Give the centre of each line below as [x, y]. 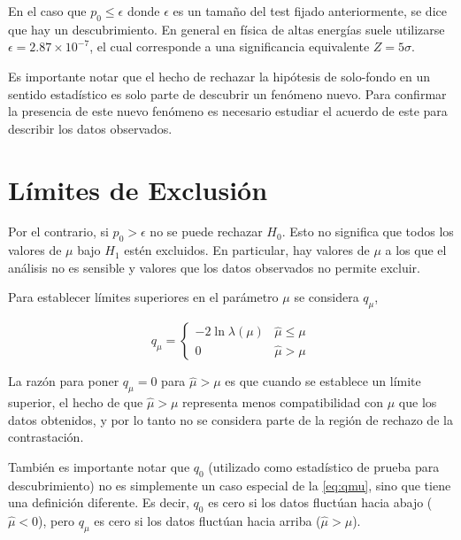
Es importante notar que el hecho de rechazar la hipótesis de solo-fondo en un [219, 76]
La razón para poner [64, 381]
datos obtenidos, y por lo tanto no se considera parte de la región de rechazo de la [230, 419]
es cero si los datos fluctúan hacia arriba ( [207, 521]
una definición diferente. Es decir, [99, 502]
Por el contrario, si [58, 231]
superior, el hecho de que [76, 402]
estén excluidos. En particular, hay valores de [247, 250]
